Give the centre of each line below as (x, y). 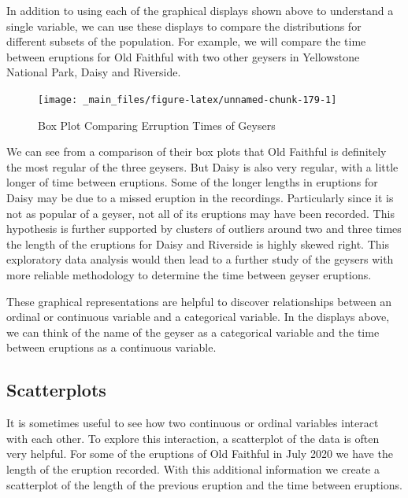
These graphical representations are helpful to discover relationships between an (199, 301)
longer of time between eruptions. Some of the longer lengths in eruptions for (192, 182)
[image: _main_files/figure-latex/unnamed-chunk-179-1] (187, 100)
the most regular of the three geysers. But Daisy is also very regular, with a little (202, 166)
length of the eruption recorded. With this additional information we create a (193, 468)
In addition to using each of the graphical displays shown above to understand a (200, 10)
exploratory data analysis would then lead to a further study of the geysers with (200, 259)
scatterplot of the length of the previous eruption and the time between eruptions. (204, 484)
